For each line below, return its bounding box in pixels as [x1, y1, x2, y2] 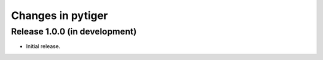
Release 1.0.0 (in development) [11, 26, 137, 37]
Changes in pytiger [11, 9, 108, 22]
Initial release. [26, 43, 60, 50]
